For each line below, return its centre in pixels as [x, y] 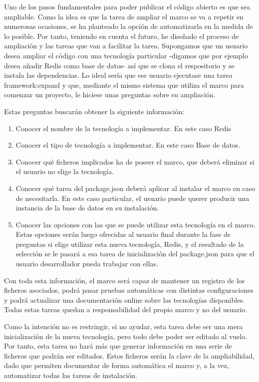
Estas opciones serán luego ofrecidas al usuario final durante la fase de [123, 234]
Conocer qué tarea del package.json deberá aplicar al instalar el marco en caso [135, 188]
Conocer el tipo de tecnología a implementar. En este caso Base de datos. [128, 145]
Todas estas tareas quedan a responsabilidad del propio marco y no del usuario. [126, 309]
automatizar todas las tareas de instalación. [71, 375]
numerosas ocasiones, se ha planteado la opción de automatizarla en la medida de [129, 26]
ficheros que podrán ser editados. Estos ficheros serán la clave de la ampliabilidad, [129, 355]
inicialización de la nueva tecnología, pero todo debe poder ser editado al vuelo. [126, 336]
